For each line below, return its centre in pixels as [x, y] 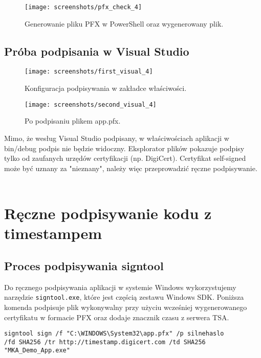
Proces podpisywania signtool [84, 265]
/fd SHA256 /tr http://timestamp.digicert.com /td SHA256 [105, 342]
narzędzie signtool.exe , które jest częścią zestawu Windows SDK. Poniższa [124, 297]
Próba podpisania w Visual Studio [97, 51]
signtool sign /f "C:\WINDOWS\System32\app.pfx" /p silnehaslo [114, 334]
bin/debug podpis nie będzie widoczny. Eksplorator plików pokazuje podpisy [124, 148]
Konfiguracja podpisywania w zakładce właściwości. [106, 88]
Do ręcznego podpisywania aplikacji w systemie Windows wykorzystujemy [120, 287]
